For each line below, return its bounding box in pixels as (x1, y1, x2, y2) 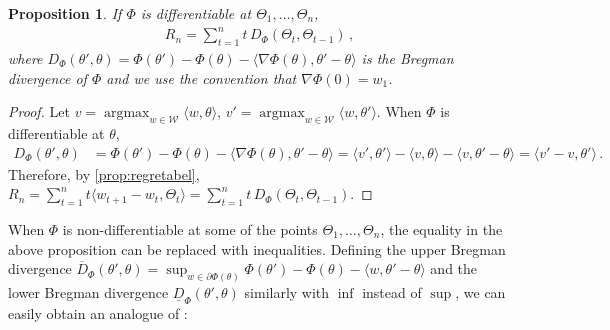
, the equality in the (380, 218, 503, 239)
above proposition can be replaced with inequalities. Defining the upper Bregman (8, 238, 506, 259)
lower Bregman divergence (8, 281, 169, 302)
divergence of (8, 67, 87, 88)
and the (430, 258, 478, 279)
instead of (362, 281, 422, 302)
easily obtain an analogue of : (8, 302, 188, 323)
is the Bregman (361, 47, 454, 68)
